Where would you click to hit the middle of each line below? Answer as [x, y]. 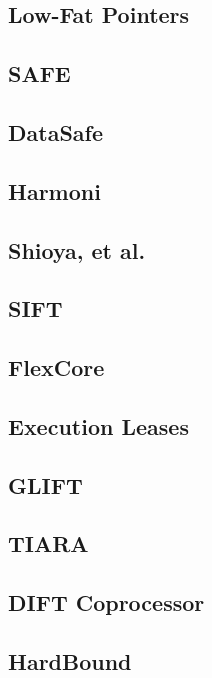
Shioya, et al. [77, 249]
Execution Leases [98, 425]
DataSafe [55, 131]
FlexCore [56, 367]
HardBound [70, 660]
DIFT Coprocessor [106, 602]
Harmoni [54, 190]
